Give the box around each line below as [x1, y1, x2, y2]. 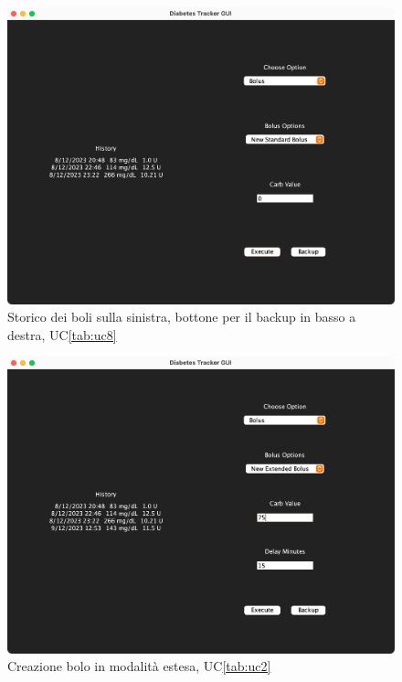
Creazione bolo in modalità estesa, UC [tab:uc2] [7, 656, 271, 676]
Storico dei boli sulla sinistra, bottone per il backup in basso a [7, 307, 356, 326]
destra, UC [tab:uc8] [7, 325, 117, 344]
